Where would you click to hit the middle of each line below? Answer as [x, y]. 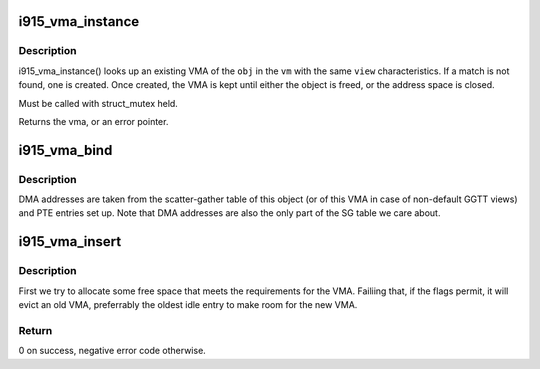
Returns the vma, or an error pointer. [93, 121]
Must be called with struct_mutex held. [98, 103]
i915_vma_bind [65, 150]
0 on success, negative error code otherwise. [112, 351]
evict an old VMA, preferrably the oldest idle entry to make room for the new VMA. [188, 305]
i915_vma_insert [70, 241]
